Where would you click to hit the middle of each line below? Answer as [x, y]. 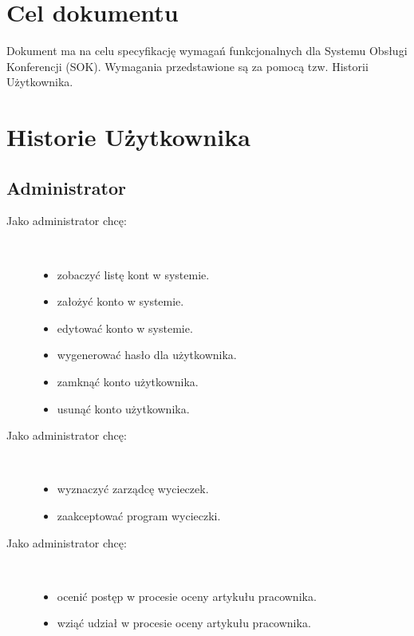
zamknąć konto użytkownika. [128, 382]
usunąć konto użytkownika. [123, 408]
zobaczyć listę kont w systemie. [133, 274]
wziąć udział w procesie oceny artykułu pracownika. [184, 623]
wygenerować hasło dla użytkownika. [147, 355]
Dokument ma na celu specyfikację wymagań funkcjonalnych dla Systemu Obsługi [207, 51]
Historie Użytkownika [128, 137]
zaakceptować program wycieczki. [139, 516]
